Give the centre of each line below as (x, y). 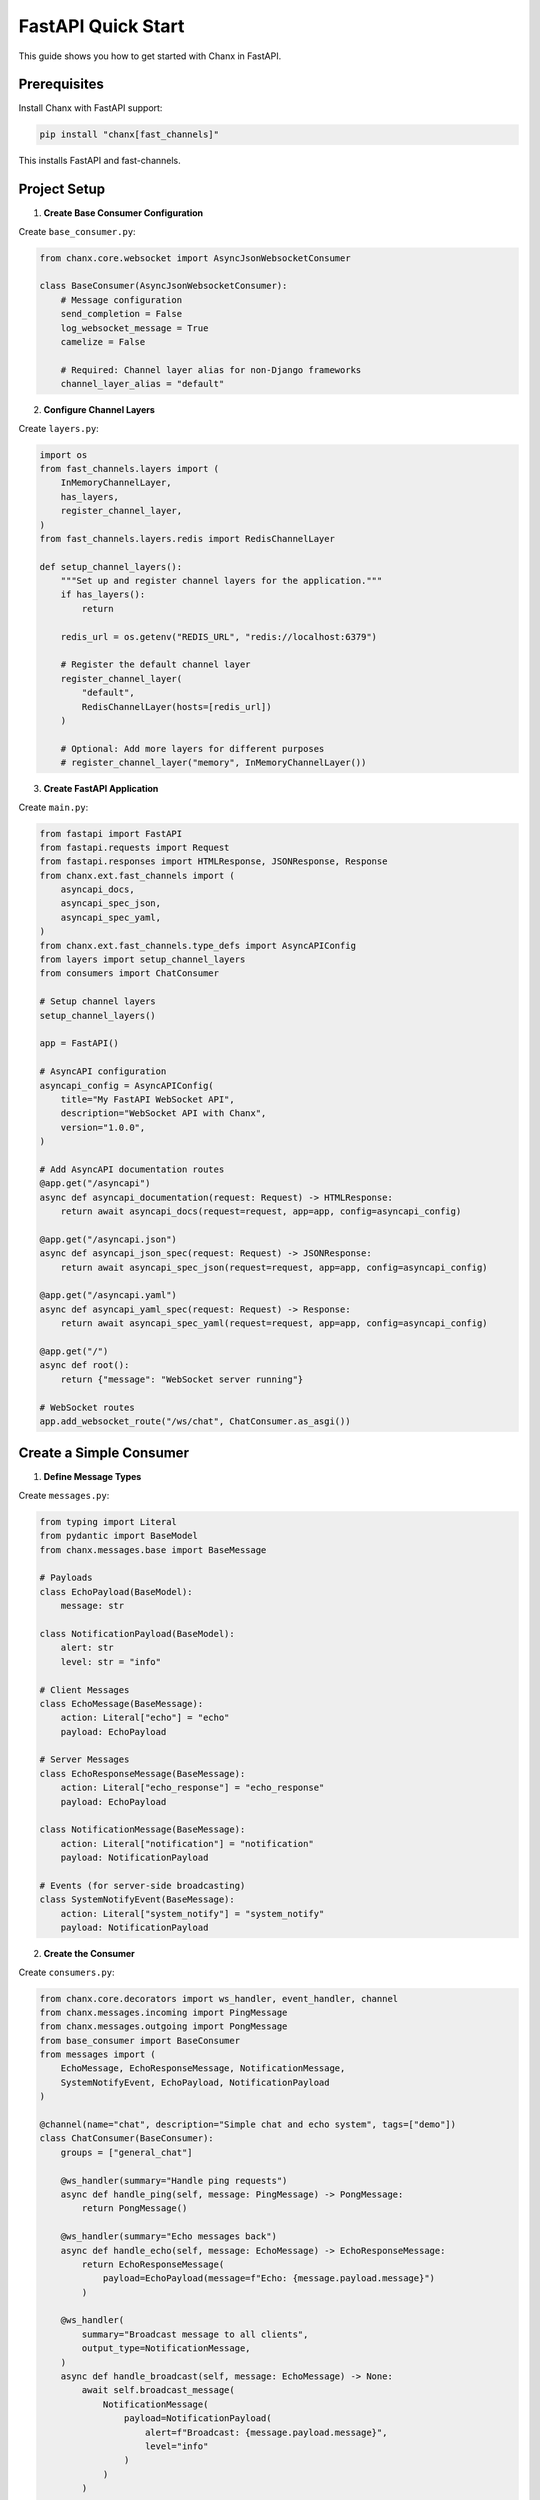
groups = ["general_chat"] (127, 2152)
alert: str (87, 1648)
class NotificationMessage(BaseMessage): (142, 1829)
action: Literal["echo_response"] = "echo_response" (192, 1788)
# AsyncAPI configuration (103, 1071)
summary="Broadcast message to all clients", (195, 2334)
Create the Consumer (89, 1954)
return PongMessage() (134, 2208)
